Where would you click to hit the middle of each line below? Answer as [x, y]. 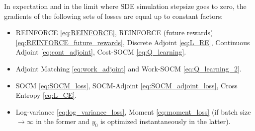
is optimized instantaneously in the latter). [165, 121]
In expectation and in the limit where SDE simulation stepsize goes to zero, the [125, 6]
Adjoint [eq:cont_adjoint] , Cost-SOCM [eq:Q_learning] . [101, 52]
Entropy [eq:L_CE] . [46, 95]
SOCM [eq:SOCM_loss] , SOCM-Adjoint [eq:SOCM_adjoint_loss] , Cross [127, 85]
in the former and [63, 121]
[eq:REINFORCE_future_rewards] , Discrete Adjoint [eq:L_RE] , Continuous [133, 42]
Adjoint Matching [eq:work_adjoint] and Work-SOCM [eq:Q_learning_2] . [128, 68]
